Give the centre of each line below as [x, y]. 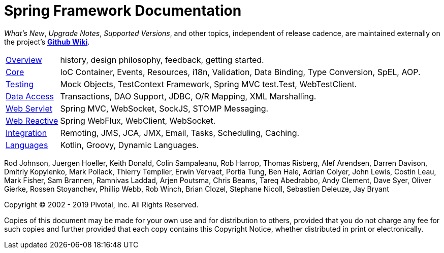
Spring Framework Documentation [123, 11]
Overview [24, 60]
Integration [26, 133]
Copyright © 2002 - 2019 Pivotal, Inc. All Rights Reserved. [101, 204]
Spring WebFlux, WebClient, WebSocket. [138, 120]
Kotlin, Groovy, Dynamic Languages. [130, 145]
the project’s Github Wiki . [47, 42]
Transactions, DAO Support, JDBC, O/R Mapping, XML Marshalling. [188, 96]
